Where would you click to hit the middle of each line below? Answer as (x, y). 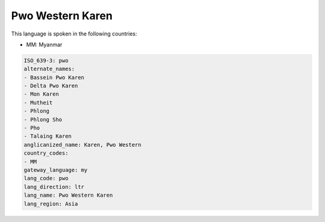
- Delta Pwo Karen (51, 86)
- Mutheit (38, 103)
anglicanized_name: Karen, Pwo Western (82, 145)
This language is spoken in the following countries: (74, 34)
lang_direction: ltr (54, 187)
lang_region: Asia (51, 204)
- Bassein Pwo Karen (54, 77)
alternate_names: (49, 69)
